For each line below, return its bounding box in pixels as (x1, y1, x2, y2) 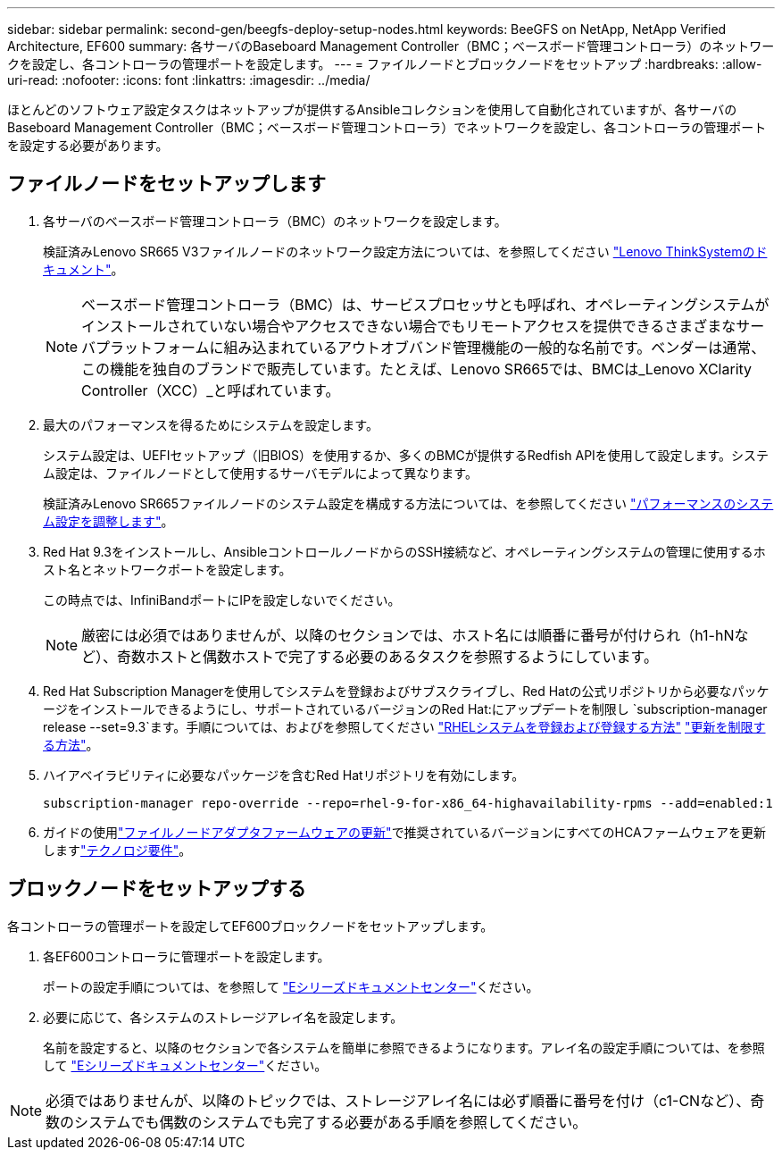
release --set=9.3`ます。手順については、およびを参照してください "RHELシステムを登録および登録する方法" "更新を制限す (43, 718, 766, 734)
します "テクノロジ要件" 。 (43, 842, 192, 858)
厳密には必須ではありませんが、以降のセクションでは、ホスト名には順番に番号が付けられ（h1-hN (81, 625, 735, 644)
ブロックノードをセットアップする (7, 877, 306, 901)
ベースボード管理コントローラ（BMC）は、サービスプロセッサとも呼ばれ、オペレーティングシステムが (81, 295, 770, 314)
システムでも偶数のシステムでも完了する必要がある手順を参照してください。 (74, 1112, 587, 1131)
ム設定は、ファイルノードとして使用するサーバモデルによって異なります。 (43, 465, 478, 481)
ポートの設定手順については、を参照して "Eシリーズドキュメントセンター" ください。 (43, 978, 539, 994)
